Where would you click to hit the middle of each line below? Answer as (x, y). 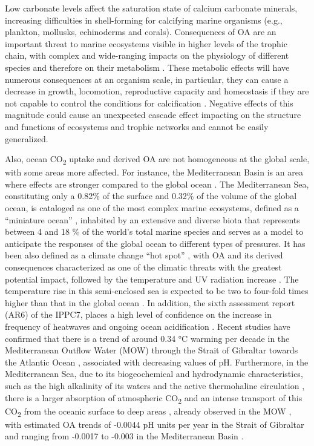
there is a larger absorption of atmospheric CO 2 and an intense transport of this (154, 398)
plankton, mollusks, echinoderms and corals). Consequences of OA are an (141, 32)
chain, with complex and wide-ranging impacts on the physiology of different (147, 55)
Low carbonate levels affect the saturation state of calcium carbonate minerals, (151, 8)
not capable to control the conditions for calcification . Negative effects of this (149, 103)
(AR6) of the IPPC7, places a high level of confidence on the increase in (138, 314)
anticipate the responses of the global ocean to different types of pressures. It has (155, 243)
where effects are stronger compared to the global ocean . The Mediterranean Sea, (157, 184)
